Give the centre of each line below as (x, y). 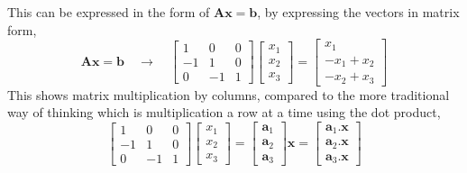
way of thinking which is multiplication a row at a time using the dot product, (224, 112)
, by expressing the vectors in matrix (358, 12)
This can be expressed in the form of (109, 12)
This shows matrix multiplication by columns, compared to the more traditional (229, 94)
